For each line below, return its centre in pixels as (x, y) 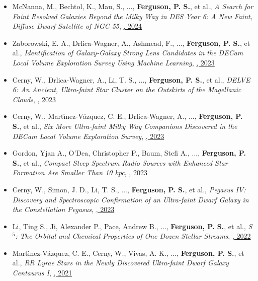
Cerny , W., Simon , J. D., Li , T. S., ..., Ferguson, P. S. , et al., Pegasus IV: (129, 189)
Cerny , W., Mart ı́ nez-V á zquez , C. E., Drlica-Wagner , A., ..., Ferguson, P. (127, 116)
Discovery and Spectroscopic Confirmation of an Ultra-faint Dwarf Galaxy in (131, 199)
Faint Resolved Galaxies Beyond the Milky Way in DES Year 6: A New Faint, (132, 16)
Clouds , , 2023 (34, 99)
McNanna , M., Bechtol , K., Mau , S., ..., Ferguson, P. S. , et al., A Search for (133, 6)
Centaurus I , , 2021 (42, 273)
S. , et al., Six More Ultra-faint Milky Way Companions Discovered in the (125, 126)
